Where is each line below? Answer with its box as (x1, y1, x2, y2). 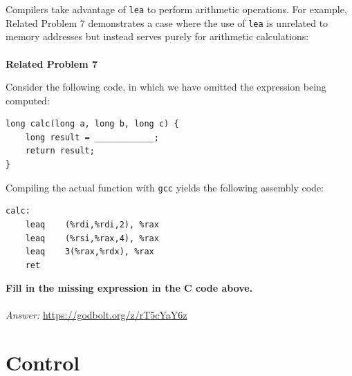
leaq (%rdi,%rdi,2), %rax (25, 219, 159, 229)
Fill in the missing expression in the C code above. (6, 281, 253, 295)
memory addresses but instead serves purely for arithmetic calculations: (6, 29, 309, 44)
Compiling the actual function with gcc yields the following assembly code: (6, 180, 324, 194)
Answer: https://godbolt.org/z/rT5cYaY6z (6, 308, 187, 322)
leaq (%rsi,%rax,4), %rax (25, 233, 159, 243)
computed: (6, 93, 50, 107)
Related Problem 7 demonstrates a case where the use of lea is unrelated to (6, 15, 328, 30)
